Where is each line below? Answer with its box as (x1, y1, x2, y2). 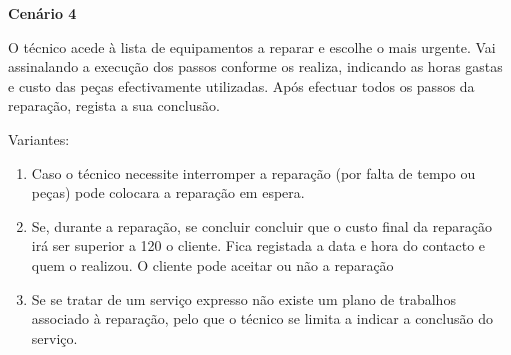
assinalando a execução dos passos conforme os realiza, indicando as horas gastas (8, 56, 503, 77)
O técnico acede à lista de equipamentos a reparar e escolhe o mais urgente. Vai (8, 36, 496, 57)
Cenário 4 (8, 3, 77, 23)
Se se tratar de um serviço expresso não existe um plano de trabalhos (31, 288, 456, 309)
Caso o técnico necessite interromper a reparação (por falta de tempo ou (31, 162, 476, 183)
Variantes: (8, 128, 70, 149)
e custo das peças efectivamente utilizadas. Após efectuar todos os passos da (8, 75, 475, 96)
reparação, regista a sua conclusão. (8, 95, 220, 116)
